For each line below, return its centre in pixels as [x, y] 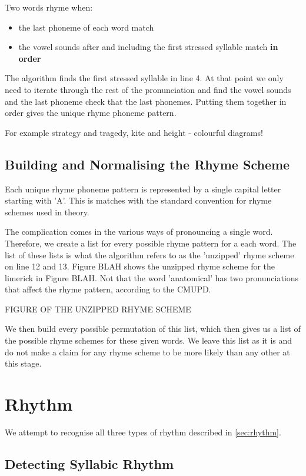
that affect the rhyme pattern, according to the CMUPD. [108, 289]
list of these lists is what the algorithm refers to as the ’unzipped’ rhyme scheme [149, 254]
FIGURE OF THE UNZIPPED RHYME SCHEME [98, 309]
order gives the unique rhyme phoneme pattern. [91, 113]
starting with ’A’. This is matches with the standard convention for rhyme [138, 200]
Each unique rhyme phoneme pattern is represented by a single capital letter [143, 189]
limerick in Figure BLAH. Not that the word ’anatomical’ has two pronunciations [152, 277]
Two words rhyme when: [49, 7]
